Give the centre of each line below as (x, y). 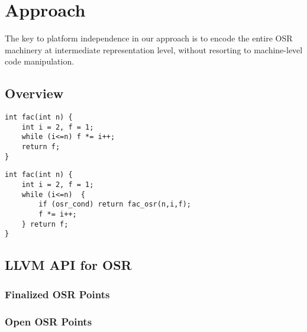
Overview (34, 93)
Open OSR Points (49, 321)
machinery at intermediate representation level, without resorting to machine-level (154, 49)
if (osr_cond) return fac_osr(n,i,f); (115, 204)
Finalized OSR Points (57, 294)
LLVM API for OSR (68, 265)
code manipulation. (40, 61)
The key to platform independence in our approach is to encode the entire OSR (149, 38)
